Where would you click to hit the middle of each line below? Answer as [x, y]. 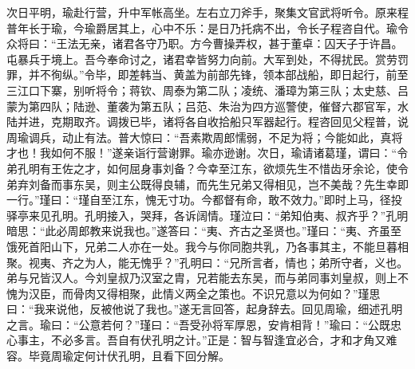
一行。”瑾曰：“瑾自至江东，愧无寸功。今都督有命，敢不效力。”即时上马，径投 [204, 200]
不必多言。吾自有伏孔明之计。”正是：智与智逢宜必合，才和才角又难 [224, 340]
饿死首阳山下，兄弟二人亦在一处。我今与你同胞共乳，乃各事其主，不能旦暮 [202, 246]
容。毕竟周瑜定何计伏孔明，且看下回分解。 [118, 356]
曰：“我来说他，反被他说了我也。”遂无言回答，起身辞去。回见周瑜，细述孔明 [205, 309]
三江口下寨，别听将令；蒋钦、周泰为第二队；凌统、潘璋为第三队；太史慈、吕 [207, 90]
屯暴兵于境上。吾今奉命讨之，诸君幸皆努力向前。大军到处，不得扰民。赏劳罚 [207, 59]
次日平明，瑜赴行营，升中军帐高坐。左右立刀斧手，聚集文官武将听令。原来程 [207, 12]
